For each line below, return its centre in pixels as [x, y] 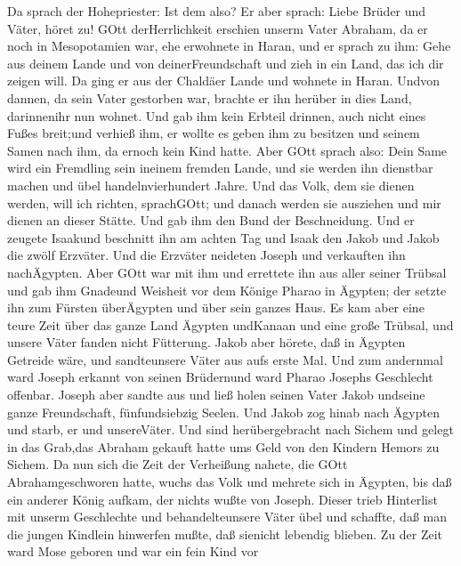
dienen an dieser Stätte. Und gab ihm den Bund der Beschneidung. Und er [211, 220]
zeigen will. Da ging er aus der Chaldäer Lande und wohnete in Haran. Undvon [223, 81]
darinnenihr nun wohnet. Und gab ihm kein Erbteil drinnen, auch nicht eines [217, 115]
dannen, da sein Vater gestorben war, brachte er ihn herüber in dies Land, [210, 97]
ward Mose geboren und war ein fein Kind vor [133, 551]
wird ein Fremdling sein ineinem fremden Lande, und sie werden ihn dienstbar [220, 168]
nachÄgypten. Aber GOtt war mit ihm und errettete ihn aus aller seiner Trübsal [227, 272]
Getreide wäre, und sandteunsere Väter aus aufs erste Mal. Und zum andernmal [225, 359]
